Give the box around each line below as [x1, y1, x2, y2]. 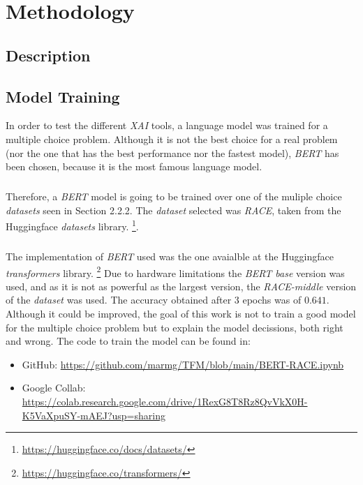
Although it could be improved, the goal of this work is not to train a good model [6, 306, 356, 320]
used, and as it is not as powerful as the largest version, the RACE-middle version [6, 278, 357, 293]
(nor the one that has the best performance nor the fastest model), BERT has [6, 145, 339, 160]
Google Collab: [22, 380, 86, 395]
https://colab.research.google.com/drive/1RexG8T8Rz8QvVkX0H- [22, 394, 308, 408]
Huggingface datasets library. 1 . [6, 217, 139, 233]
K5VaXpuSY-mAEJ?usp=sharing [22, 408, 165, 422]
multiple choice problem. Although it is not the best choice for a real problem [6, 131, 338, 146]
